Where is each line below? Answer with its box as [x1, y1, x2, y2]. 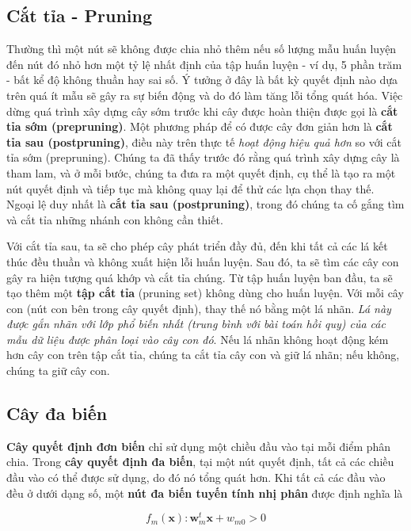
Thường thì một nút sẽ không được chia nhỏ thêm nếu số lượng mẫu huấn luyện [6, 40, 397, 57]
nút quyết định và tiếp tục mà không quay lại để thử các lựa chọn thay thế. [6, 180, 375, 197]
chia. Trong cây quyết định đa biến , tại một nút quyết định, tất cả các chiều [6, 453, 394, 470]
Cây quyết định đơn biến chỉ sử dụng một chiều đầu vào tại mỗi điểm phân [6, 437, 391, 454]
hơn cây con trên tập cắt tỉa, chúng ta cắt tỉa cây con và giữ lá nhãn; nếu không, [6, 346, 400, 363]
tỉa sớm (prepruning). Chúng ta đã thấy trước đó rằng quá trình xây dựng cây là [6, 149, 400, 166]
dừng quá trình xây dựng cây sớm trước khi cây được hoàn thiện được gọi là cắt [6, 102, 398, 119]
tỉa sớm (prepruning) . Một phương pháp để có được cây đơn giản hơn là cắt [6, 118, 393, 135]
